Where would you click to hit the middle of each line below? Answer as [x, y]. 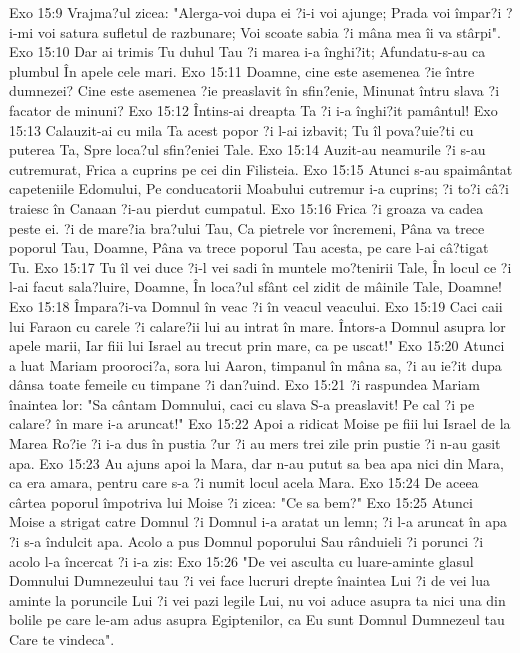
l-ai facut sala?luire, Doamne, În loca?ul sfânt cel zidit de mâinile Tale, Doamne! [255, 286]
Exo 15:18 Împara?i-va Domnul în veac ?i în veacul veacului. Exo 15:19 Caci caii [256, 305]
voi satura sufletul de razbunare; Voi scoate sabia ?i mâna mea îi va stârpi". [269, 31]
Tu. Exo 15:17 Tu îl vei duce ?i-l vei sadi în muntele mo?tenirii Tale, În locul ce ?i [260, 266]
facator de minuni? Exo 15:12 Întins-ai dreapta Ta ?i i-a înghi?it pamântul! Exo [253, 109]
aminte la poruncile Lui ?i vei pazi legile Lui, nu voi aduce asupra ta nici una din [257, 599]
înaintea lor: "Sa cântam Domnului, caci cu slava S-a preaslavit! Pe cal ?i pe [242, 403]
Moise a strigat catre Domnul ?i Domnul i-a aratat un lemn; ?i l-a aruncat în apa [258, 521]
